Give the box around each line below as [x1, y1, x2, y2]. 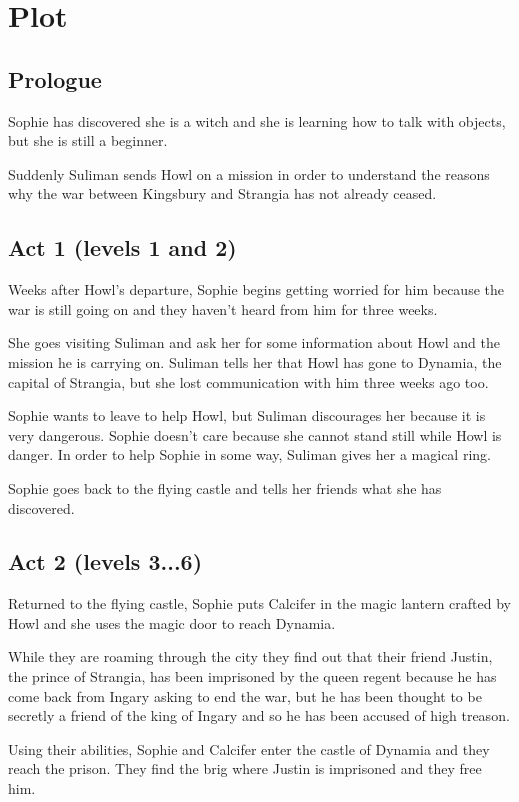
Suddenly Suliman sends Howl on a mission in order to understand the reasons [8, 163, 490, 184]
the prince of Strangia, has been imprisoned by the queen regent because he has [8, 666, 497, 687]
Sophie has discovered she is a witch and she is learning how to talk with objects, [8, 110, 506, 131]
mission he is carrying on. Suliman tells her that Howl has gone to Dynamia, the [8, 351, 502, 372]
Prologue [8, 63, 102, 94]
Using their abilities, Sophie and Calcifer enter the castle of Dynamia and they [8, 738, 490, 759]
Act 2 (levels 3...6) [8, 546, 203, 577]
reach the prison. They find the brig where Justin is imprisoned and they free [8, 758, 482, 779]
